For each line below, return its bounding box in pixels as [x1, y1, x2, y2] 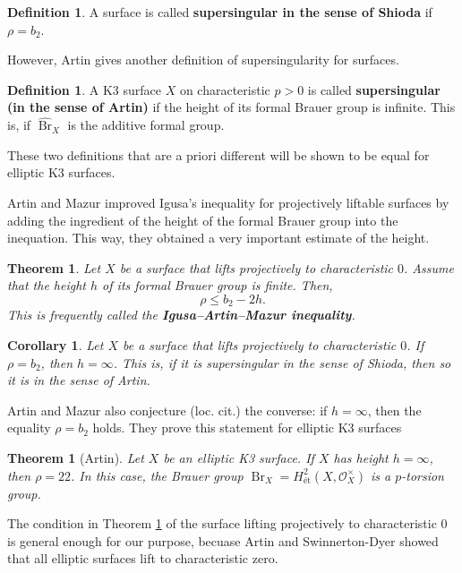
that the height [7, 276, 87, 295]
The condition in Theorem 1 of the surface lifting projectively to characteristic [7, 514, 437, 533]
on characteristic [179, 80, 270, 98]
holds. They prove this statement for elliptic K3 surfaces [92, 418, 402, 437]
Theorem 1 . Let [7, 258, 101, 277]
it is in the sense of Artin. [7, 371, 150, 389]
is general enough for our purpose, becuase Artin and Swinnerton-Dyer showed [7, 531, 439, 550]
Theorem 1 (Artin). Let [7, 448, 144, 466]
